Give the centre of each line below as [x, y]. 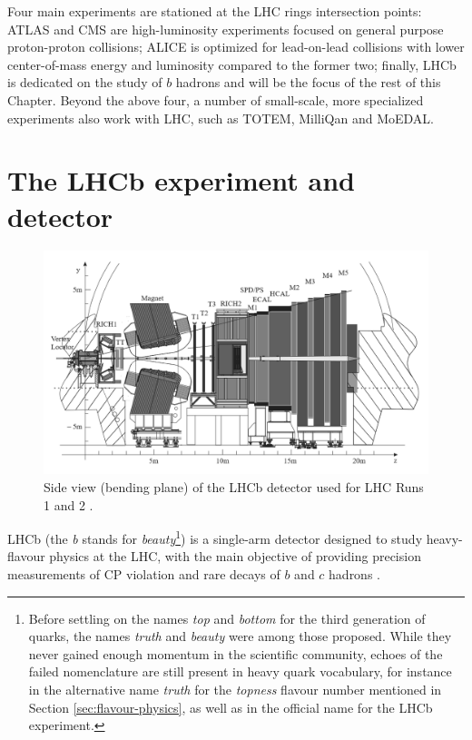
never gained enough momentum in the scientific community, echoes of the [236, 653]
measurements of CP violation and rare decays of [144, 574]
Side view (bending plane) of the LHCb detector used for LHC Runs [234, 487]
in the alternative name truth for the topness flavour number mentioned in [235, 690]
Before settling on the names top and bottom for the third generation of [227, 618]
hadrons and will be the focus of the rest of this [308, 82]
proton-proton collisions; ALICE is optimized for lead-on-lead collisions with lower [236, 47]
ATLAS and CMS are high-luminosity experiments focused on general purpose [226, 29]
